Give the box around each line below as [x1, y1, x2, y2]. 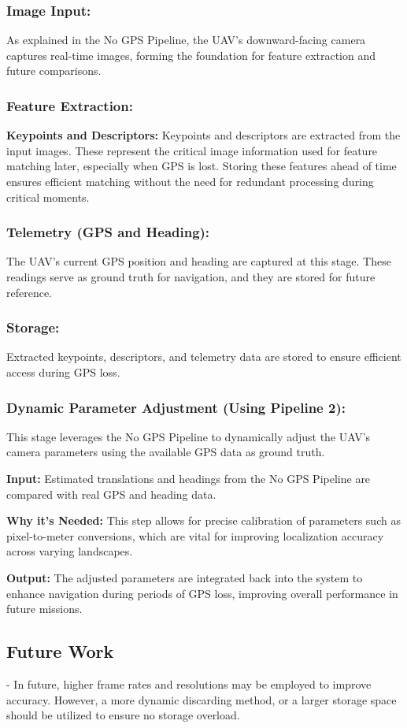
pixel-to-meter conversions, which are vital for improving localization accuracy [6, 527, 384, 544]
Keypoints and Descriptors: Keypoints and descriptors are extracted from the [6, 127, 401, 143]
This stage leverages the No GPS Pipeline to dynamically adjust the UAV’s [6, 428, 371, 444]
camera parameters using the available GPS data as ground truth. [6, 444, 325, 460]
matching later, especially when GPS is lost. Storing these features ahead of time [6, 158, 397, 174]
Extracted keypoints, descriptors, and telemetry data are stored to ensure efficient [6, 348, 401, 365]
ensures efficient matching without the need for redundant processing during [6, 173, 374, 189]
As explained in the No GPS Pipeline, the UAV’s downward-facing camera [6, 32, 366, 48]
